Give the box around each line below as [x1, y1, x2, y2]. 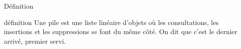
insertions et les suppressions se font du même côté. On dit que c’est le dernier [4, 26, 238, 37]
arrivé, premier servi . [4, 36, 66, 46]
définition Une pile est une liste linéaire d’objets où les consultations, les [4, 17, 219, 27]
